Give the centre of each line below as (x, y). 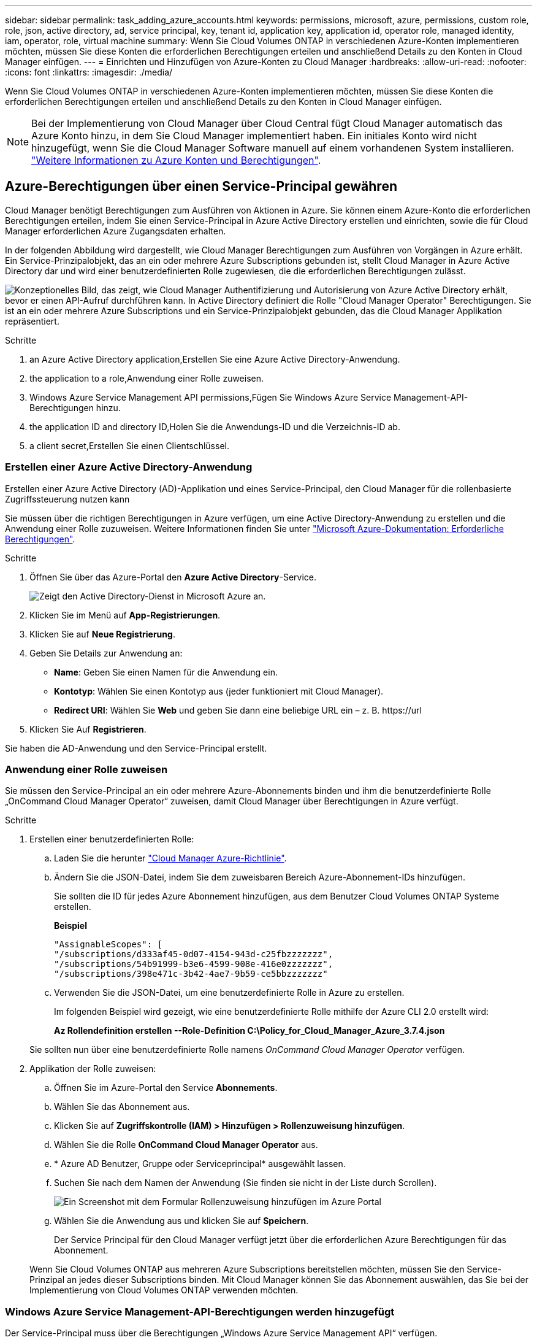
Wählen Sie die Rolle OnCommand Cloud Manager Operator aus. (186, 1145)
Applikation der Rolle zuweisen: (93, 1069)
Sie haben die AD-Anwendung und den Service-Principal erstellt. (136, 748)
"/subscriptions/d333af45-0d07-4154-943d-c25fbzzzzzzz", (194, 954)
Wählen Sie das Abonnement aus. (122, 1107)
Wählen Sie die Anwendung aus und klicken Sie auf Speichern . (181, 1221)
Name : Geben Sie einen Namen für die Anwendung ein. (166, 672)
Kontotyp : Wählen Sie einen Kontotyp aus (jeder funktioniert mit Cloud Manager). (219, 691)
